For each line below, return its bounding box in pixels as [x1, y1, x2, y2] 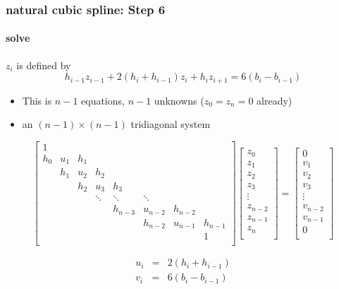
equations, [81, 93, 125, 107]
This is [22, 93, 52, 107]
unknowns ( [154, 93, 204, 107]
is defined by [16, 57, 71, 72]
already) [257, 93, 292, 107]
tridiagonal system [130, 117, 211, 131]
